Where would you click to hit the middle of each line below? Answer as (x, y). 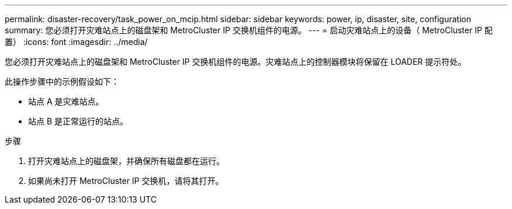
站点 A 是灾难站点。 (66, 101)
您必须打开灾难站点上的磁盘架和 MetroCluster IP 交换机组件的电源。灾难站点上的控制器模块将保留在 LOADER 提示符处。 (236, 62)
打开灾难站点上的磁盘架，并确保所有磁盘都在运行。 (126, 161)
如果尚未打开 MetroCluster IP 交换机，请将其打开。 (126, 181)
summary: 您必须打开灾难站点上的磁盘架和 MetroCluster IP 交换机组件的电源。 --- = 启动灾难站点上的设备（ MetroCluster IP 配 (249, 30)
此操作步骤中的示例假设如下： (62, 81)
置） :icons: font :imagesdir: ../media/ (76, 42)
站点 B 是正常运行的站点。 (78, 121)
